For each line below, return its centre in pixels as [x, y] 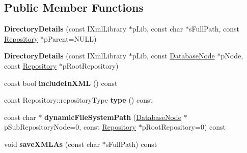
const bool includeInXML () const [61, 83]
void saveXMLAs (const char [52, 144]
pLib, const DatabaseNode [173, 56]
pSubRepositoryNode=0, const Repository [70, 127]
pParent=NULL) [70, 38]
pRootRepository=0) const [184, 127]
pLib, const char [158, 29]
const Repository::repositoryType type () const [78, 100]
